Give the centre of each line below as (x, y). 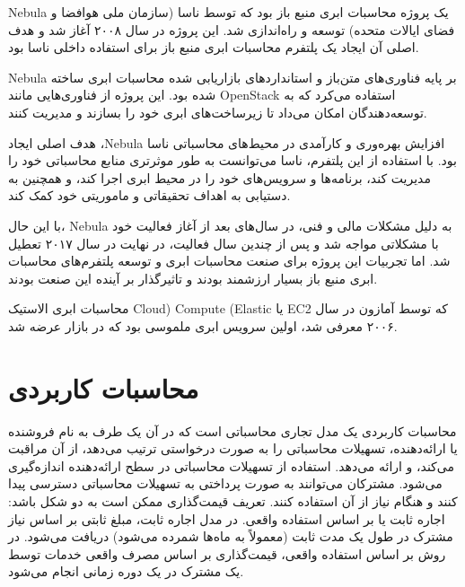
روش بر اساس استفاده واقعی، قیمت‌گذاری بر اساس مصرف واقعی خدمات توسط (227, 553)
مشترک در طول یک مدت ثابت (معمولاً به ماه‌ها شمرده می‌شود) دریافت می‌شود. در (231, 536)
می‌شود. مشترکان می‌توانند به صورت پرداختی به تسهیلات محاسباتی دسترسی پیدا (225, 483)
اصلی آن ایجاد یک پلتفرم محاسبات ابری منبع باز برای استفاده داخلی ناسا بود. (214, 47)
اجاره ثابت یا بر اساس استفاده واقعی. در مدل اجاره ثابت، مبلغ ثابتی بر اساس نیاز (227, 518)
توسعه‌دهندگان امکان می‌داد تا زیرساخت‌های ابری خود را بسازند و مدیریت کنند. (218, 112)
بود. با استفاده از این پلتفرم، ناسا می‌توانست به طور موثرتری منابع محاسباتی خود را (232, 160)
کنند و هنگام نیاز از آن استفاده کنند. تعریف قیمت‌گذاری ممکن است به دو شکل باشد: (233, 501)
